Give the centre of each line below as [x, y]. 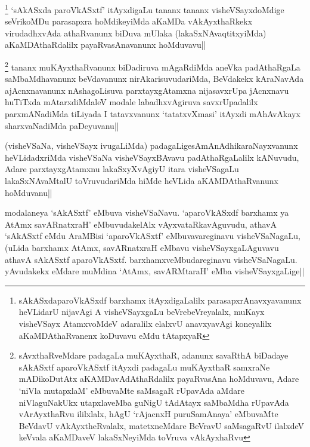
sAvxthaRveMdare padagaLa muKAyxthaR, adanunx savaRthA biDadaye [154, 355]
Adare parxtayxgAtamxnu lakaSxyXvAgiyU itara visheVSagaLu [122, 169]
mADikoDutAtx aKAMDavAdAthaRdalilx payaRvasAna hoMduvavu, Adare [159, 379]
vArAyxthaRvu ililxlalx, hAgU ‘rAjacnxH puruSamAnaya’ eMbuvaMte [148, 414]
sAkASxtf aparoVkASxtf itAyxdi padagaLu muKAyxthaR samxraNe [144, 367]
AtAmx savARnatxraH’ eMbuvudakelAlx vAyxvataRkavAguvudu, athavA [141, 224]
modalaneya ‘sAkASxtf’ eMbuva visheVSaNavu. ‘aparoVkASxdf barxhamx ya [147, 212]
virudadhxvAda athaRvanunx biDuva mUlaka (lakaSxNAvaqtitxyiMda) [136, 33]
